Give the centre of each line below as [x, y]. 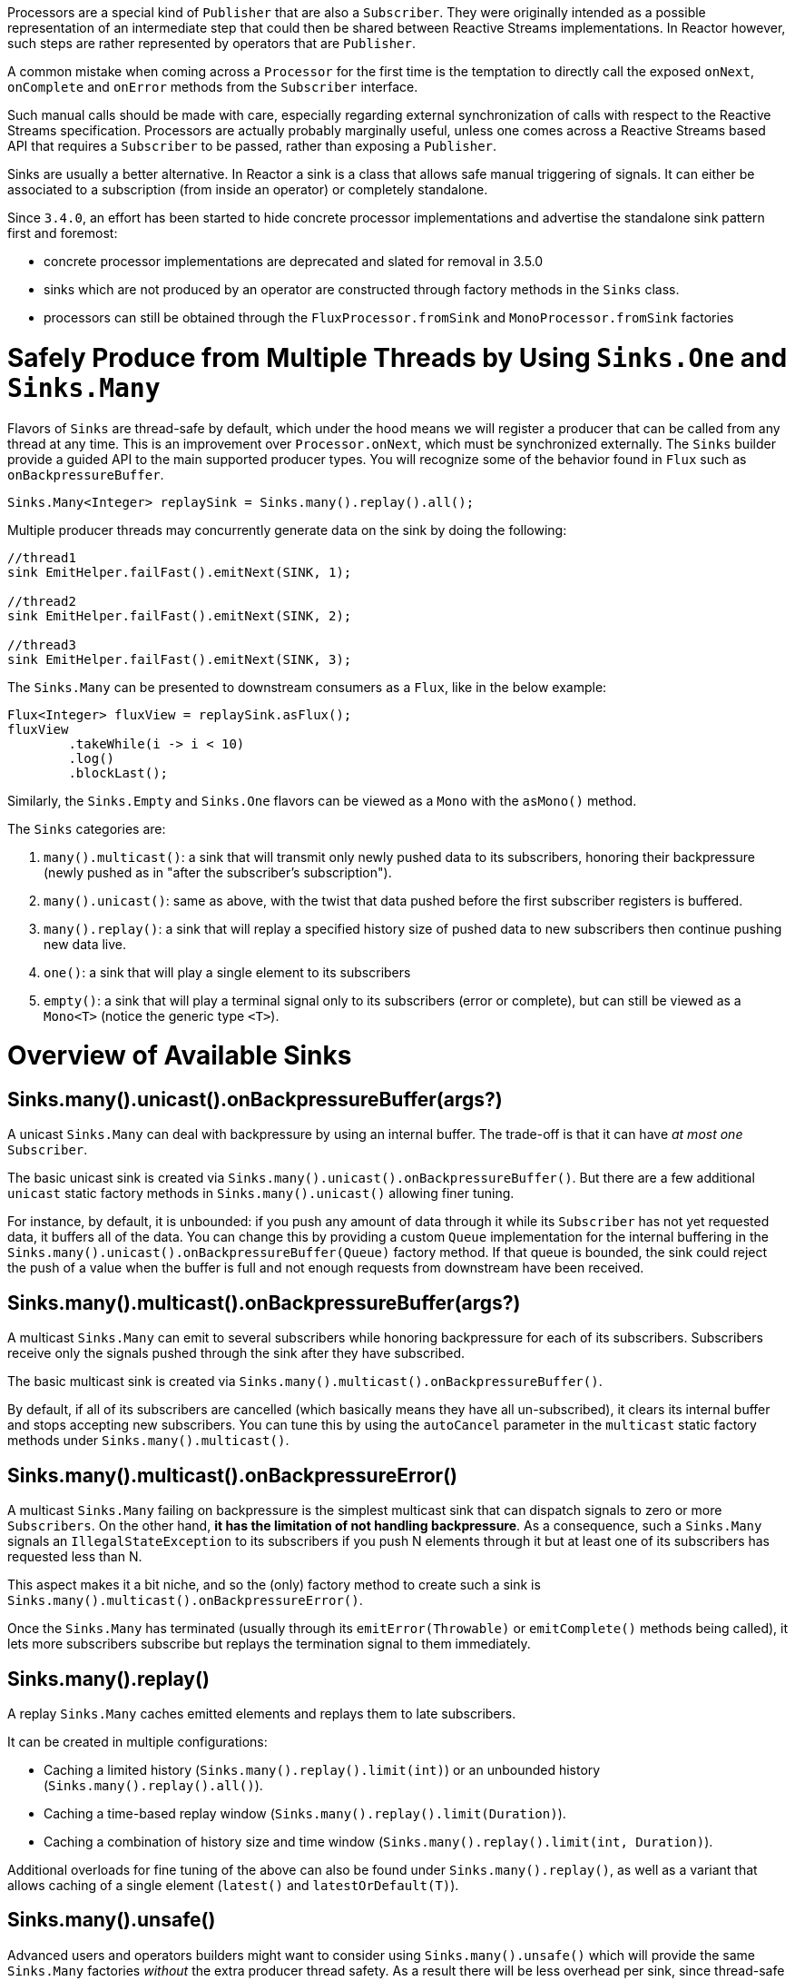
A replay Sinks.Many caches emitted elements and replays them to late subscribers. [262, 1713]
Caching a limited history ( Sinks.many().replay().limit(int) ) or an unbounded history [322, 1769]
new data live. [85, 944]
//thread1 [42, 557]
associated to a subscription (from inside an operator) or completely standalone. [248, 189]
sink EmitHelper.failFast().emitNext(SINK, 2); [180, 615]
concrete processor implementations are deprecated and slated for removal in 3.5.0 [294, 261]
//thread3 [42, 644]
